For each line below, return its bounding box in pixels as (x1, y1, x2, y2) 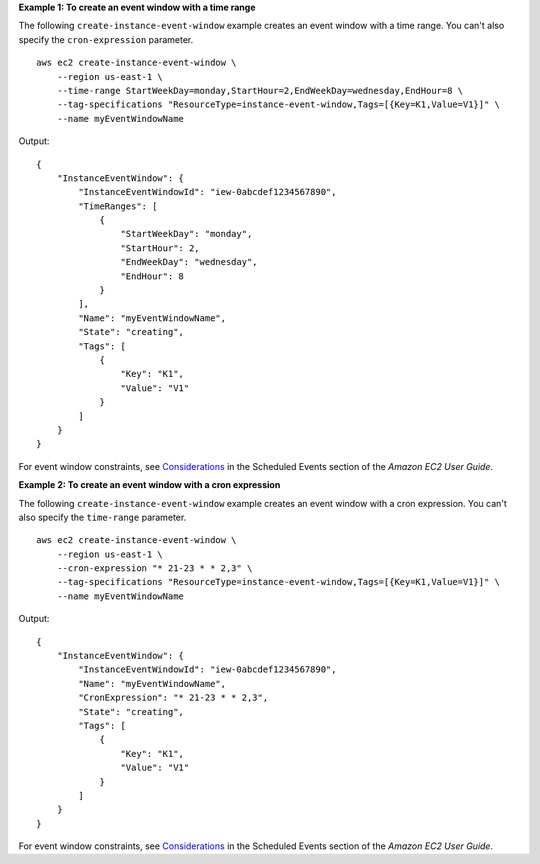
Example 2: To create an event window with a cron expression (18, 479, 281, 491)
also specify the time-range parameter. (18, 511, 187, 523)
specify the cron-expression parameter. (18, 33, 194, 45)
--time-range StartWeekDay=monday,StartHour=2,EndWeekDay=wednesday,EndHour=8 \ (56, 85, 464, 96)
